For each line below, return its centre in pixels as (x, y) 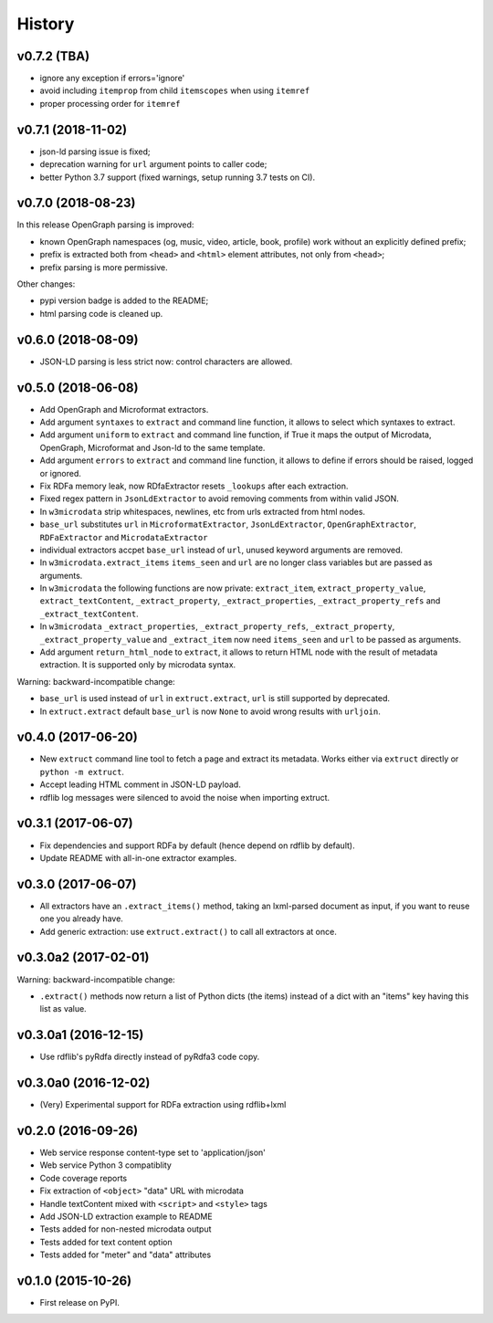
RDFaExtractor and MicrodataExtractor (124, 537)
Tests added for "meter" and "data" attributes (126, 1255)
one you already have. (81, 919)
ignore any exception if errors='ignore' (112, 79)
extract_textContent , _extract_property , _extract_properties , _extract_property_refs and (240, 601)
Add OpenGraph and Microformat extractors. (124, 409)
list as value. (63, 1009)
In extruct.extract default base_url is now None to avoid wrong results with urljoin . (210, 711)
